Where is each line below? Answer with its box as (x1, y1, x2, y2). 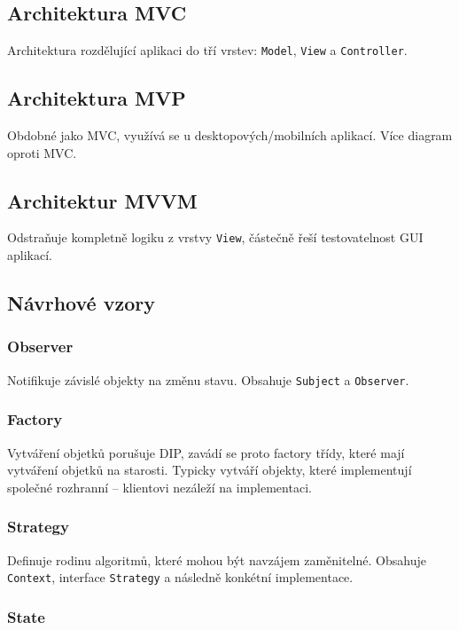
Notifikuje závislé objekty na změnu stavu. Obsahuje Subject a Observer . (7, 370, 409, 389)
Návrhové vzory (7, 289, 155, 317)
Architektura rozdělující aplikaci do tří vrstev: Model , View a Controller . (7, 41, 408, 59)
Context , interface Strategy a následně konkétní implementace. (7, 568, 354, 587)
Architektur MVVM (7, 186, 198, 214)
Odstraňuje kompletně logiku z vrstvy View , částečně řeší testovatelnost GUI (7, 228, 424, 247)
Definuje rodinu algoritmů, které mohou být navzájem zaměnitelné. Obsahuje (7, 550, 426, 569)
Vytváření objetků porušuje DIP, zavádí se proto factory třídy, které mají (7, 443, 405, 461)
